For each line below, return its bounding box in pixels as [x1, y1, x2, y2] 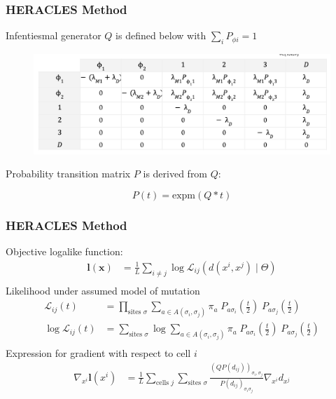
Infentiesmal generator [6, 28, 101, 43]
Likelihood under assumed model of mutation [6, 283, 200, 297]
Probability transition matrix [6, 166, 131, 181]
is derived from [143, 166, 208, 181]
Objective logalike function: [6, 244, 123, 259]
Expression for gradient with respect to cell [6, 346, 191, 360]
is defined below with [115, 28, 206, 43]
